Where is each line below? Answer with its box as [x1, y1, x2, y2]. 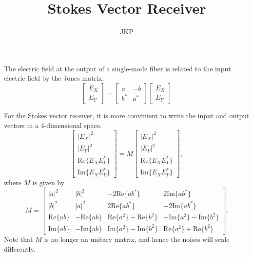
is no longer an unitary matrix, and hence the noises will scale [44, 234, 230, 244]
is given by [32, 177, 65, 188]
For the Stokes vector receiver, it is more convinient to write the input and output [4, 110, 250, 120]
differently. [4, 243, 36, 254]
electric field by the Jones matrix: [4, 73, 104, 83]
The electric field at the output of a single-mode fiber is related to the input [4, 63, 231, 73]
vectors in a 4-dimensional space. [4, 120, 102, 130]
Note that [4, 234, 33, 244]
